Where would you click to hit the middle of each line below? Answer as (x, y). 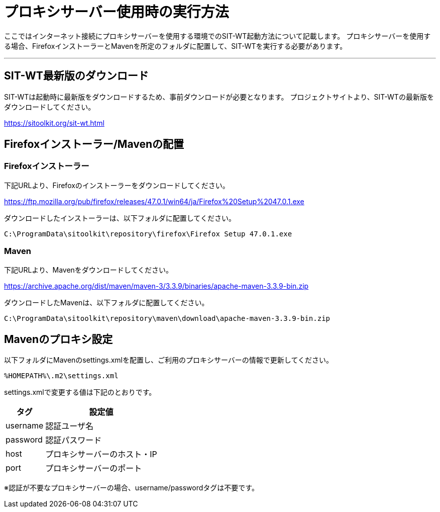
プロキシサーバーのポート (94, 468)
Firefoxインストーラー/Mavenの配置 (94, 144)
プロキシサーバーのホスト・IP (101, 454)
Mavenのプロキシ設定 (59, 339)
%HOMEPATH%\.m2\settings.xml (61, 376)
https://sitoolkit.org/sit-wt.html (54, 123)
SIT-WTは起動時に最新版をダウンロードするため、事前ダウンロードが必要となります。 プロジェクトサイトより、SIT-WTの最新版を (219, 97)
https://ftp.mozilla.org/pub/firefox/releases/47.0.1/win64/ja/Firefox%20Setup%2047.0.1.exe (154, 201)
